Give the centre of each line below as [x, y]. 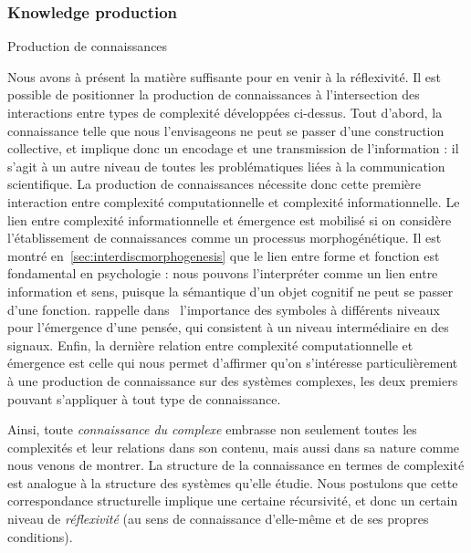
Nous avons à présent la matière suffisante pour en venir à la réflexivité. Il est [225, 76]
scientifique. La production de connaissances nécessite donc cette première [214, 184]
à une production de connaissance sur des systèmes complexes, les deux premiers [233, 380]
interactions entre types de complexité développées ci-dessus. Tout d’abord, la [225, 112]
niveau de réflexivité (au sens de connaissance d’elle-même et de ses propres [218, 519]
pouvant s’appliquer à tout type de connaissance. [144, 398]
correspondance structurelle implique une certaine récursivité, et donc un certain [233, 501]
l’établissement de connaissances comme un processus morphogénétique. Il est [225, 238]
